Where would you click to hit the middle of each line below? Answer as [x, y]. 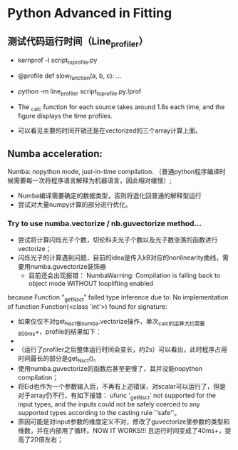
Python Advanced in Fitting [90, 13]
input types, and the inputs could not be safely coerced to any [109, 404]
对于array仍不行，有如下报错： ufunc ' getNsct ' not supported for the [117, 396]
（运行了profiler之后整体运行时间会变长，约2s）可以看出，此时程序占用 [123, 349]
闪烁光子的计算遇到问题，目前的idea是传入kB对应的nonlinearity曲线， [120, 257]
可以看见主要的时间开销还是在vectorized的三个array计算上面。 [109, 131]
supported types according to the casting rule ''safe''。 [99, 413]
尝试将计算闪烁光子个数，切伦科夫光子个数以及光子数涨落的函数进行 [118, 240]
